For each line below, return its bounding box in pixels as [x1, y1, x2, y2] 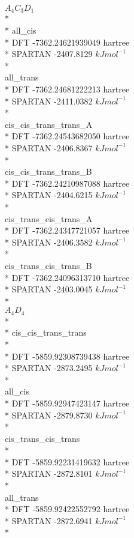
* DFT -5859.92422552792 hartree [5, 503, 130, 515]
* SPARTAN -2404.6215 [5, 189, 93, 201]
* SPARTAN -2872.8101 [5, 467, 93, 480]
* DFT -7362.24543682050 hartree [5, 130, 130, 142]
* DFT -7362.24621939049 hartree [5, 35, 130, 48]
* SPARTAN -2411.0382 [5, 94, 93, 107]
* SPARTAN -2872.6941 [5, 514, 93, 527]
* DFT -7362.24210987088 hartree [5, 177, 130, 189]
